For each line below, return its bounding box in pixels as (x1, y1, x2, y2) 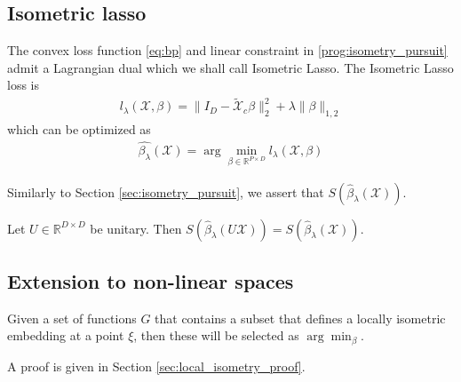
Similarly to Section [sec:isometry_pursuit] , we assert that (7, 182, 324, 201)
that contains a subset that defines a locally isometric (155, 308, 446, 327)
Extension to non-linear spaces (7, 267, 294, 295)
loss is (7, 76, 39, 94)
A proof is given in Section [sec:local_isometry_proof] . (7, 356, 306, 375)
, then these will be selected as (133, 326, 299, 345)
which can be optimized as (7, 120, 151, 139)
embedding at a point (7, 326, 124, 345)
